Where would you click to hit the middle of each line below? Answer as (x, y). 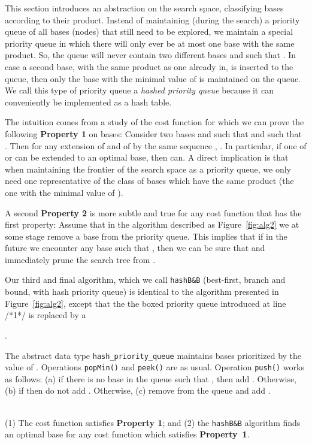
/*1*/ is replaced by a (46, 315)
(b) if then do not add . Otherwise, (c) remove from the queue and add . (138, 390)
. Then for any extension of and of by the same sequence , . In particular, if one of (156, 145)
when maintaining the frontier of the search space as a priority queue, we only (148, 169)
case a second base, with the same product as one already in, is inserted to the (149, 66)
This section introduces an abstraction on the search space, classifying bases (144, 8)
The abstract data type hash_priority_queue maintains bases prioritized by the (153, 355)
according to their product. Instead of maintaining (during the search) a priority (152, 19)
